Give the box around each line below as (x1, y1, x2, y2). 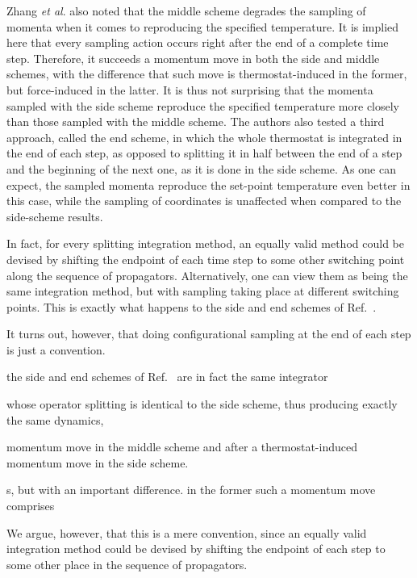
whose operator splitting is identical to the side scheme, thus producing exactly (6, 396, 398, 413)
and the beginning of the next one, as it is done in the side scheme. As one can (6, 160, 396, 177)
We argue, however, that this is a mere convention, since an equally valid (6, 524, 367, 541)
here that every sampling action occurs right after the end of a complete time (6, 34, 389, 51)
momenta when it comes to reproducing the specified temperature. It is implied (6, 18, 399, 35)
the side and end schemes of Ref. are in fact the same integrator (6, 368, 328, 385)
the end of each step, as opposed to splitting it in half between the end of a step (6, 144, 402, 161)
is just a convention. (6, 341, 106, 358)
